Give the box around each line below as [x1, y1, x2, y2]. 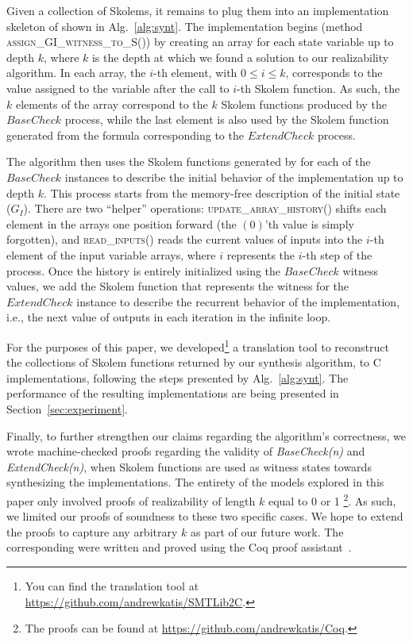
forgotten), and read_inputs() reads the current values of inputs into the [6, 231, 363, 248]
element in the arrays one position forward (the [6, 215, 237, 232]
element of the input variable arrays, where [6, 246, 216, 263]
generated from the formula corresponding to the [6, 126, 244, 143]
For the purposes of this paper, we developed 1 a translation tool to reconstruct [6, 336, 389, 355]
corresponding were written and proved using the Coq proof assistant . [6, 539, 352, 556]
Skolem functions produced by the [221, 95, 387, 112]
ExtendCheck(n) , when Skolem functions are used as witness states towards [6, 458, 372, 475]
